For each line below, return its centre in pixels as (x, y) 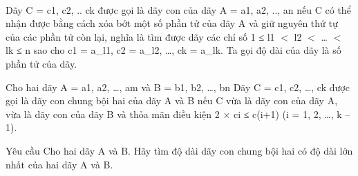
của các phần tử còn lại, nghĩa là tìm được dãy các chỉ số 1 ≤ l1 (140, 36)
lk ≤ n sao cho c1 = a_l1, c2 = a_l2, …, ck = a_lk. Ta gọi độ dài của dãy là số (173, 50)
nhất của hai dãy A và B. (59, 164)
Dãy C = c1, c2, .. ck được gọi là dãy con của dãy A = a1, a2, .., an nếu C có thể (178, 9)
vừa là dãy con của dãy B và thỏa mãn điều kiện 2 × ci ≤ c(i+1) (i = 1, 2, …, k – (178, 114)
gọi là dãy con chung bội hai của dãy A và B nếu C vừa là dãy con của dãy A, (172, 100)
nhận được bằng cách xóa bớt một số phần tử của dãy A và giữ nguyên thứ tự (172, 23)
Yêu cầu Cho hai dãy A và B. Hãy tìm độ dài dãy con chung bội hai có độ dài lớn (179, 150)
